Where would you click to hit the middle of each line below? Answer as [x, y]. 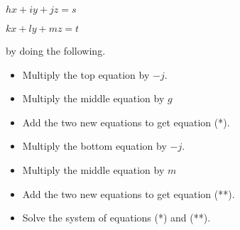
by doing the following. [56, 50]
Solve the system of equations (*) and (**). [116, 218]
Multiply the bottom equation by [94, 146]
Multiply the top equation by [86, 74]
